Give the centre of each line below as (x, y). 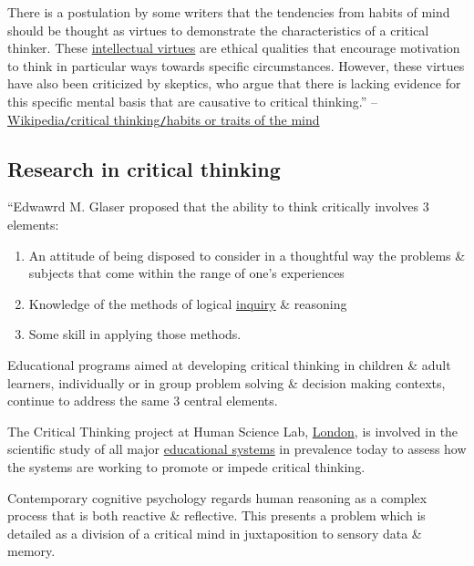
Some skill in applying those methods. (135, 334)
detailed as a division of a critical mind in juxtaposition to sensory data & (215, 533)
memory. (31, 551)
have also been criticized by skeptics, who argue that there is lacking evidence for (234, 83)
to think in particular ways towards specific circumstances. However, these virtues (236, 65)
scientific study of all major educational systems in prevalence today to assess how (237, 449)
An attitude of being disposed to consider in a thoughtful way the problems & (247, 255)
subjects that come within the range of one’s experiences (186, 273)
